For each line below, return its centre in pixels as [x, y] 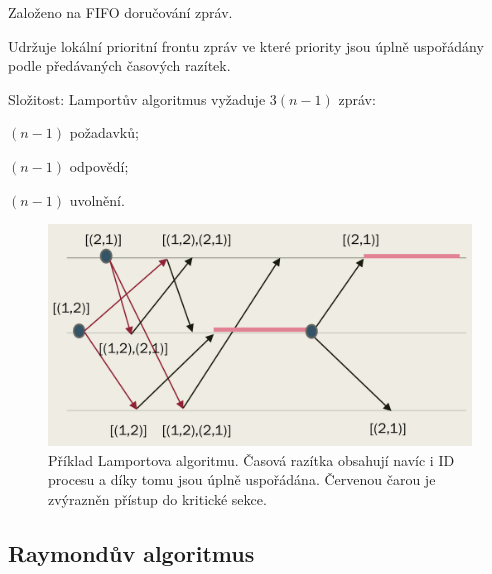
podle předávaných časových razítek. [119, 65]
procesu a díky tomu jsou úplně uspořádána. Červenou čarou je [242, 479]
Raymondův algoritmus [131, 552]
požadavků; [104, 132]
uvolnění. [97, 199]
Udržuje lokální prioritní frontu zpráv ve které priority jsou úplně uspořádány [246, 45]
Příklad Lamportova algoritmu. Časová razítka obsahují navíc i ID [251, 459]
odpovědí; [99, 165]
